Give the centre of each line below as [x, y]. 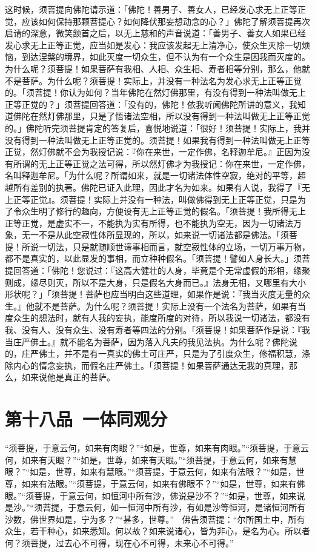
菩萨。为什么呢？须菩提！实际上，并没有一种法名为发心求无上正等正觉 [161, 80]
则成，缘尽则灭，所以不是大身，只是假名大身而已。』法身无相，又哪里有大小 [155, 282]
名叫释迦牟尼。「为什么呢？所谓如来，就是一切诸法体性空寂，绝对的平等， [151, 175]
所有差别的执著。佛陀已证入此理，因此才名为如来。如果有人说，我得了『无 [161, 187]
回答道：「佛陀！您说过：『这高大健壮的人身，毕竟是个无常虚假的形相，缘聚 [161, 270]
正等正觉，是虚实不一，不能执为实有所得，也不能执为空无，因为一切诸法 [149, 223]
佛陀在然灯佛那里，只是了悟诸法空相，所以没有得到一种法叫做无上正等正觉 [161, 116]
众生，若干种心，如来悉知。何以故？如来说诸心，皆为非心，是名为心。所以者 [157, 531]
